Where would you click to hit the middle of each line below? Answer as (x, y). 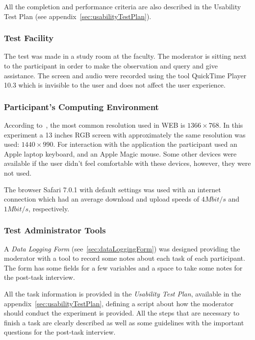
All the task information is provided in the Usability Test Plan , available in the (123, 293)
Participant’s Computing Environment (81, 106)
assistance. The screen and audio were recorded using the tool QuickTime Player (125, 75)
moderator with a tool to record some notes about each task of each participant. (125, 258)
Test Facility (29, 38)
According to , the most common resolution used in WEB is (95, 125)
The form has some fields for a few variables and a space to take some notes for (123, 267)
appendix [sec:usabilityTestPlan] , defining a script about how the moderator (119, 303)
